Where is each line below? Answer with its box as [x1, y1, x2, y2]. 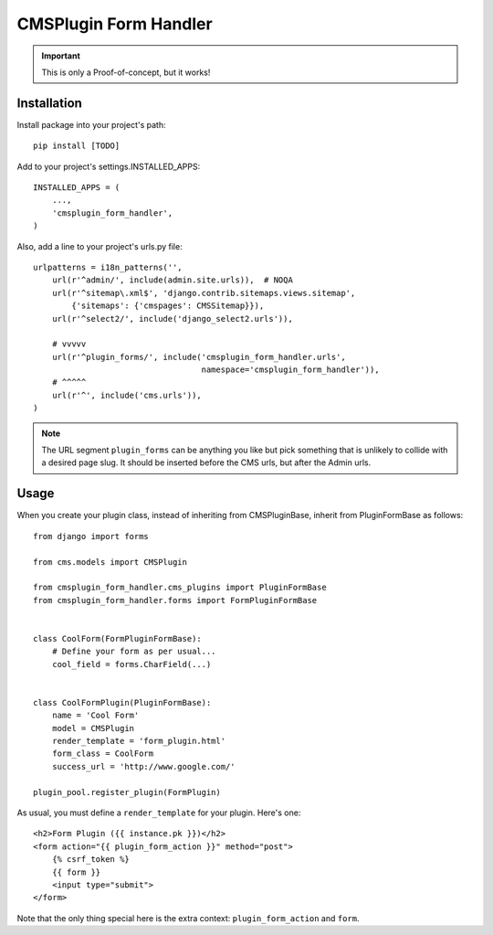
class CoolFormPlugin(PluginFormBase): [33, 697, 212, 707]
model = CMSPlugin [51, 723, 135, 733]
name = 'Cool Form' [51, 710, 140, 721]
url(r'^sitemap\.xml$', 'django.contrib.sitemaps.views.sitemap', [51, 288, 356, 298]
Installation [16, 95, 82, 111]
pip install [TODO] [33, 141, 121, 151]
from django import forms [33, 531, 150, 541]
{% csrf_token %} [51, 855, 130, 865]
